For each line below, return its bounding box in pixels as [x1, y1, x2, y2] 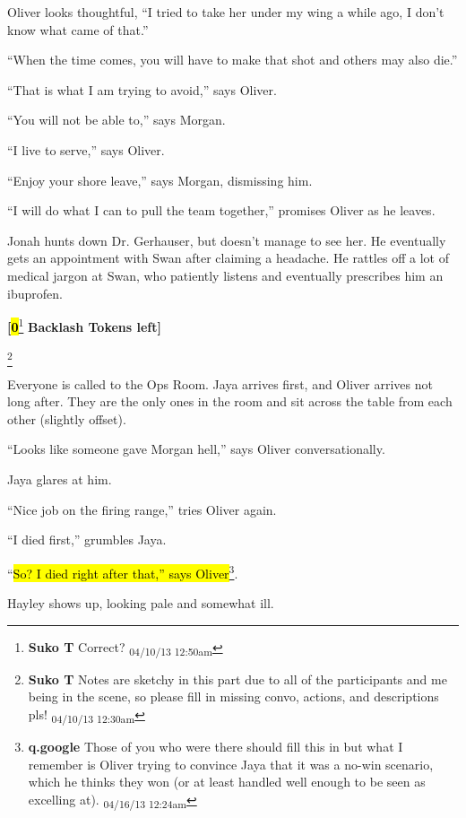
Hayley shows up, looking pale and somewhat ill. [7, 594, 274, 613]
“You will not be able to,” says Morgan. [7, 110, 226, 129]
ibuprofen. [7, 283, 63, 302]
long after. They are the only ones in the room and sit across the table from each [7, 392, 453, 411]
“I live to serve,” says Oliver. [7, 140, 165, 159]
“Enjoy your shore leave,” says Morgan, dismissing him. [7, 170, 313, 189]
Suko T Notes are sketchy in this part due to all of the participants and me [28, 669, 447, 688]
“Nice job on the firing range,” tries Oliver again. [7, 500, 277, 518]
